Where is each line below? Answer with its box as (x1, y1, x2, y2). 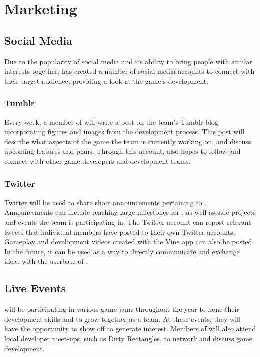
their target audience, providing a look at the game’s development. (4, 75, 209, 86)
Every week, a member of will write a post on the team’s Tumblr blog (4, 116, 218, 127)
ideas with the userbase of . (4, 256, 88, 266)
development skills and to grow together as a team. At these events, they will (4, 313, 241, 324)
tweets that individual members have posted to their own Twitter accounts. (4, 226, 235, 237)
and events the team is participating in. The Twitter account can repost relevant (4, 216, 251, 227)
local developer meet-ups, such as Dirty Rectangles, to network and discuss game (4, 333, 253, 343)
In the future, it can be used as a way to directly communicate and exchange (4, 246, 240, 256)
